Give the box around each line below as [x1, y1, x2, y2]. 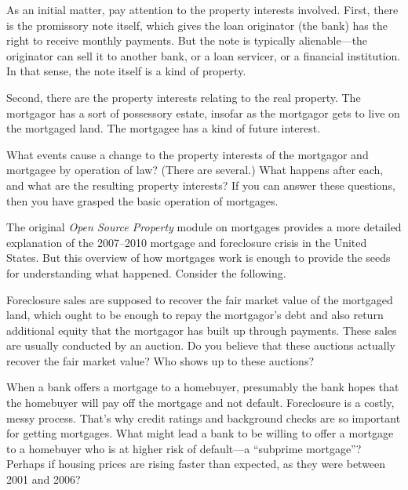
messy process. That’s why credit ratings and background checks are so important [6, 409, 401, 426]
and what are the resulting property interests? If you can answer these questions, [6, 176, 395, 193]
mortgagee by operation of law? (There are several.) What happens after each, [6, 162, 384, 178]
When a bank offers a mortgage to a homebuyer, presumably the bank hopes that [6, 379, 399, 395]
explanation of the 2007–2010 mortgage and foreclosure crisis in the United [6, 234, 367, 250]
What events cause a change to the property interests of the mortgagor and [6, 146, 369, 162]
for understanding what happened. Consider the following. [6, 264, 286, 281]
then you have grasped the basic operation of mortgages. [6, 192, 279, 209]
